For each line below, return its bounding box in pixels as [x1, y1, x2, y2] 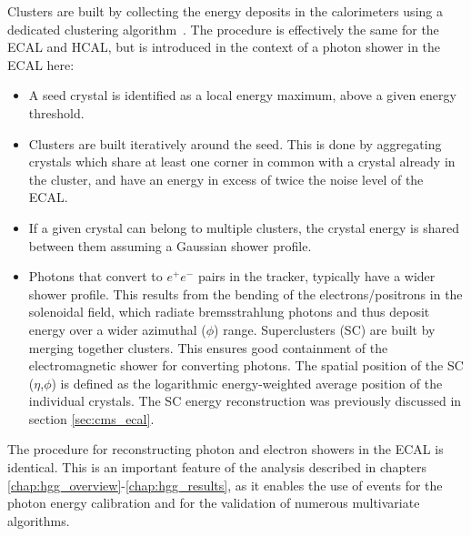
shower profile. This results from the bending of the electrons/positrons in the [28, 284, 463, 303]
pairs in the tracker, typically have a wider [197, 267, 436, 286]
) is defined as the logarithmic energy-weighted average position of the [51, 373, 443, 392]
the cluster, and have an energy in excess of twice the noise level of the [28, 169, 424, 188]
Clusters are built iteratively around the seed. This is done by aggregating [28, 134, 442, 153]
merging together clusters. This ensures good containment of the [28, 338, 388, 357]
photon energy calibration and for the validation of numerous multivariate [7, 493, 420, 512]
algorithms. [7, 511, 70, 530]
